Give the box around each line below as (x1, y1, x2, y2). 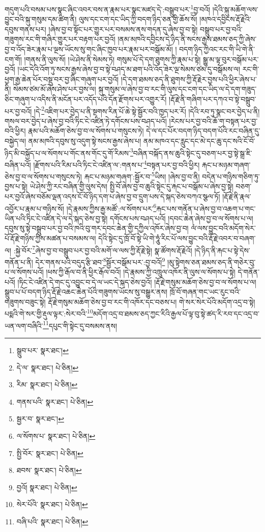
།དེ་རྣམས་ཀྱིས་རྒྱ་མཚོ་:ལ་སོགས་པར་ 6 (66, 201, 157, 214)
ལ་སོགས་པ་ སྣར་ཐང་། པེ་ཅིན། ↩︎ (16, 430, 96, 441)
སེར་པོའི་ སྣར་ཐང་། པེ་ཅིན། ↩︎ (16, 499, 88, 510)
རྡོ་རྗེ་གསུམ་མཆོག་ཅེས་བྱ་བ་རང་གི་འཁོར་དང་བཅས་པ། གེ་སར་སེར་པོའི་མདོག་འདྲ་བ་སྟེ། (48, 296, 255, 307)
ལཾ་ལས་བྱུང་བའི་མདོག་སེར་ (191, 223, 256, 233)
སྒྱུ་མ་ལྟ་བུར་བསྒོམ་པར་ (202, 54, 259, 64)
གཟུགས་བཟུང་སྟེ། (5, 296, 46, 307)
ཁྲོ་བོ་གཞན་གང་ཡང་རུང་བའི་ (169, 286, 241, 297)
